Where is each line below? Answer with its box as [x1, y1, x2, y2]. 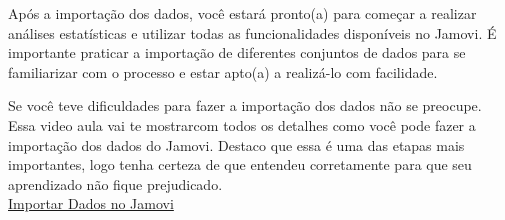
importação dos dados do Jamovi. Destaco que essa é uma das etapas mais [8, 134, 465, 155]
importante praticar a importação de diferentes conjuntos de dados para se [8, 42, 466, 63]
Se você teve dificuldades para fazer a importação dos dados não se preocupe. [8, 95, 482, 116]
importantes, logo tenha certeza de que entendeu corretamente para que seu [8, 154, 472, 175]
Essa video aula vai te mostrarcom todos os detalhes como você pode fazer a [8, 114, 476, 135]
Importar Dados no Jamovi [8, 193, 174, 214]
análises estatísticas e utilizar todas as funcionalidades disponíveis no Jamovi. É [8, 22, 497, 43]
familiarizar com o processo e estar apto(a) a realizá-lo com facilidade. [8, 61, 438, 82]
